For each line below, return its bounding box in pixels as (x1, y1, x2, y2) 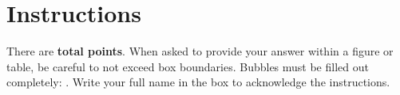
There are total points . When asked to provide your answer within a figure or (6, 43, 394, 59)
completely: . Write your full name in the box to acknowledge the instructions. (6, 74, 390, 90)
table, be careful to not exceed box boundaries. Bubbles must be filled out (6, 58, 369, 74)
